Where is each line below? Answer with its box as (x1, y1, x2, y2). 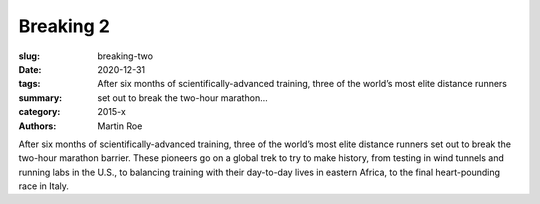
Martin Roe (97, 120, 143, 132)
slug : (18, 50, 40, 62)
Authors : (18, 120, 57, 132)
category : (18, 106, 61, 118)
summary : (18, 91, 63, 104)
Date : (18, 63, 42, 75)
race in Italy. (18, 180, 70, 192)
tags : (18, 78, 41, 90)
